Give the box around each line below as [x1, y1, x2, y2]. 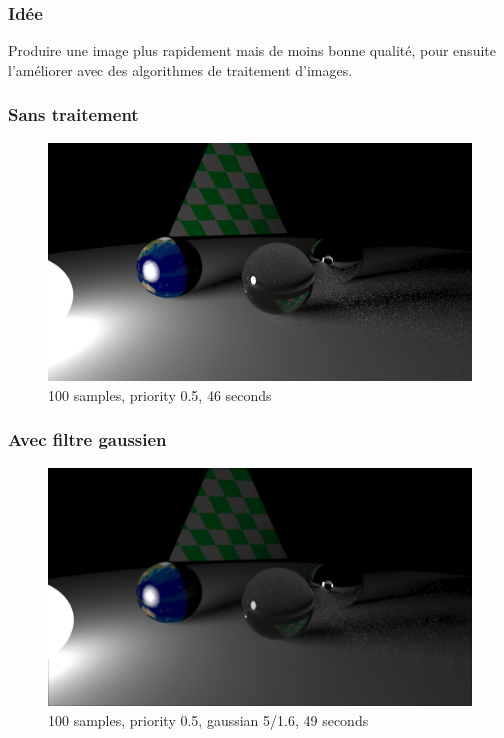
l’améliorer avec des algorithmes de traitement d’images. [8, 59, 353, 80]
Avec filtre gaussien [8, 427, 167, 452]
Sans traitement [8, 102, 139, 127]
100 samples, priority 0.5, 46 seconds [48, 384, 272, 405]
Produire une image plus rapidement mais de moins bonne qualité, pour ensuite [8, 40, 496, 61]
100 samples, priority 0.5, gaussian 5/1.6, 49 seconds [48, 709, 369, 730]
